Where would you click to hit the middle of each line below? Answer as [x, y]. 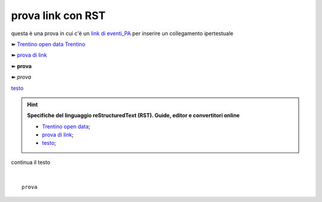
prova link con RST [58, 15]
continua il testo [31, 162]
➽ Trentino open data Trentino [48, 44]
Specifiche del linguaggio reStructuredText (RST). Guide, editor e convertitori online [133, 116]
